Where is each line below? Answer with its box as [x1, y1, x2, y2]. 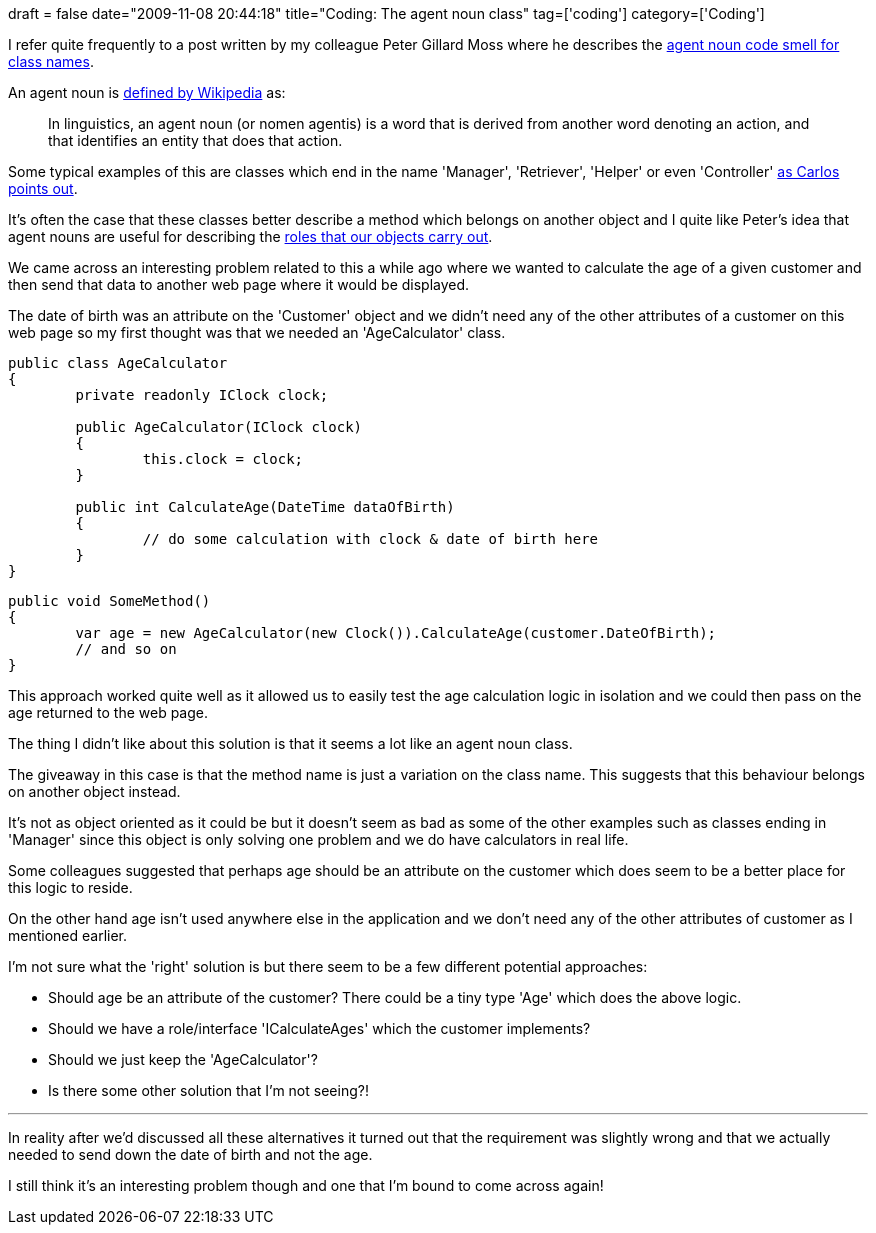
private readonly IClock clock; [75, 387, 329, 403]
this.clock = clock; [142, 451, 304, 467]
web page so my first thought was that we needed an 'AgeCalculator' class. [8, 324, 506, 341]
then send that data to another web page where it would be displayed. [8, 276, 470, 293]
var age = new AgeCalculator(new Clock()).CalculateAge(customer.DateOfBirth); [75, 625, 717, 641]
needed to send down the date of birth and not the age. [8, 1146, 373, 1163]
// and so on [75, 641, 177, 657]
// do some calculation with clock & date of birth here [142, 531, 599, 547]
